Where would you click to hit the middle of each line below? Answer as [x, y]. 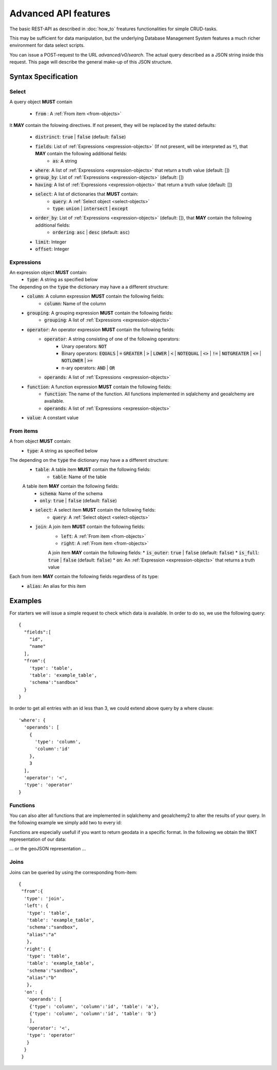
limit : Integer [51, 242]
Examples [26, 601]
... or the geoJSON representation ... [48, 849]
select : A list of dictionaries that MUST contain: [87, 194]
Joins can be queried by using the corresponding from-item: [73, 872]
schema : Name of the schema [71, 493]
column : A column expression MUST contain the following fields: [95, 296]
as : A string [65, 161]
